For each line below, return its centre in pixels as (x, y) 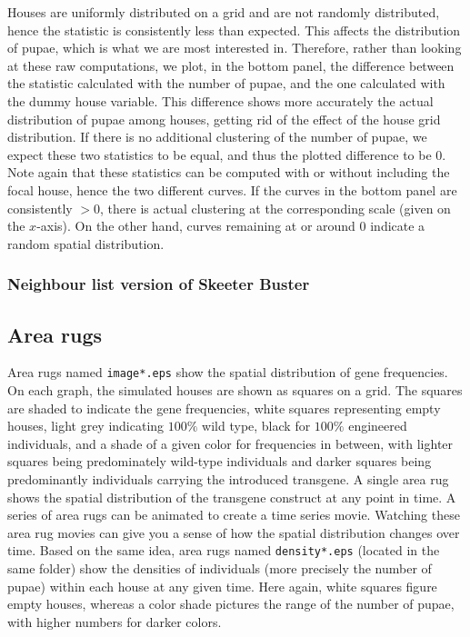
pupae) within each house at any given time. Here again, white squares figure (222, 586)
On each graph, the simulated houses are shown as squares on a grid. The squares (235, 390)
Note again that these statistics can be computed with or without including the (229, 172)
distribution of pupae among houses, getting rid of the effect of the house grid (224, 119)
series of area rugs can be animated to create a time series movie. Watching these (234, 515)
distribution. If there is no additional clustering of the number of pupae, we (217, 137)
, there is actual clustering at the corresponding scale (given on (275, 208)
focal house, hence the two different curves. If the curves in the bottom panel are (232, 189)
